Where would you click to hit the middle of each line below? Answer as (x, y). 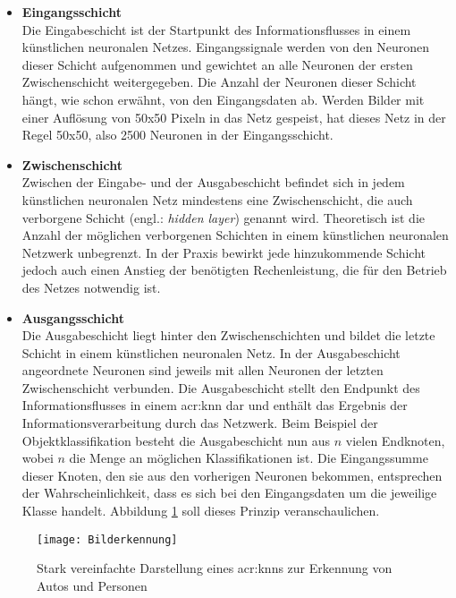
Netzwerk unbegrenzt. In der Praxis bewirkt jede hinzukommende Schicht (224, 252)
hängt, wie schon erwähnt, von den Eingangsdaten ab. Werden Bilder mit (223, 99)
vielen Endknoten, (395, 440)
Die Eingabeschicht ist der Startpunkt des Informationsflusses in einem (216, 29)
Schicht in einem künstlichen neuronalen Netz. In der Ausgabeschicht (211, 352)
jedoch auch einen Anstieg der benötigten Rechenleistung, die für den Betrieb (234, 270)
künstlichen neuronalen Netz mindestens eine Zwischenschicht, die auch (217, 199)
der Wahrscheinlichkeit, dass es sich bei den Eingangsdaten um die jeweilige (229, 493)
